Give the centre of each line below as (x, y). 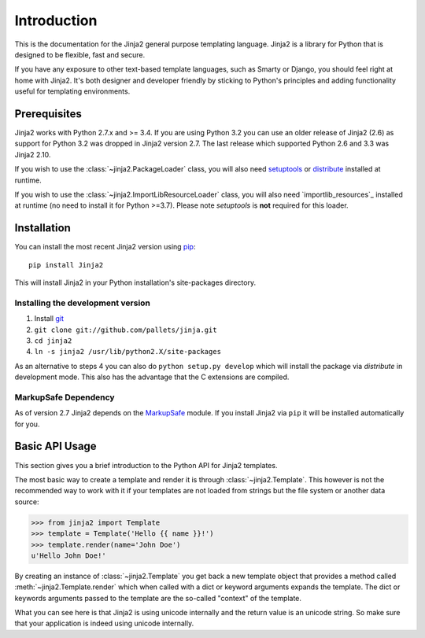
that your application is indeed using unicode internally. (104, 623)
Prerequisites (48, 114)
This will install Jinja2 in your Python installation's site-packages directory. (135, 282)
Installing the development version (83, 303)
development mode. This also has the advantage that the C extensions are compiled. (152, 377)
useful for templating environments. (72, 91)
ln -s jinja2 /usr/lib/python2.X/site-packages (128, 352)
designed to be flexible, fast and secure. (80, 54)
